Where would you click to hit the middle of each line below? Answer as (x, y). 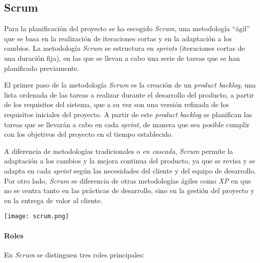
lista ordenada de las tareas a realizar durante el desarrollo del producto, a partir (129, 94)
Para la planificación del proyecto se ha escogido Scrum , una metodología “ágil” (127, 28)
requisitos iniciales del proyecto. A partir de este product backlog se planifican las (128, 114)
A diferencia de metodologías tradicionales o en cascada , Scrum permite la (119, 151)
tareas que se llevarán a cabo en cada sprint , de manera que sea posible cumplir (127, 124)
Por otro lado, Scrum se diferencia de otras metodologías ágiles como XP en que (128, 180)
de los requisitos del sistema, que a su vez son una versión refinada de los (117, 104)
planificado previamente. (42, 68)
